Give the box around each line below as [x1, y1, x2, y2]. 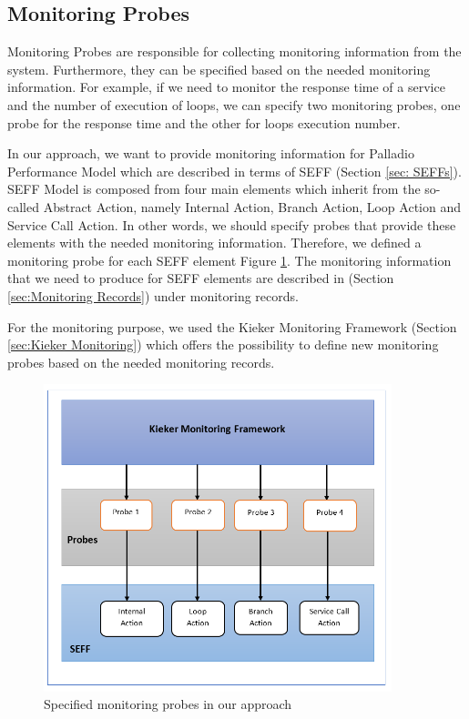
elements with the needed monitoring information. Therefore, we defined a [7, 233, 422, 252]
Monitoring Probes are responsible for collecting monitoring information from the [7, 42, 462, 61]
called [7, 197, 39, 216]
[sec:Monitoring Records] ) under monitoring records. [7, 286, 299, 305]
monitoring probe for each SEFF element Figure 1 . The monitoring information [7, 250, 452, 269]
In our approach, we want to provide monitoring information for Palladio [7, 144, 414, 163]
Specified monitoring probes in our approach [44, 694, 292, 714]
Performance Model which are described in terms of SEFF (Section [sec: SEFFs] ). [7, 161, 462, 180]
